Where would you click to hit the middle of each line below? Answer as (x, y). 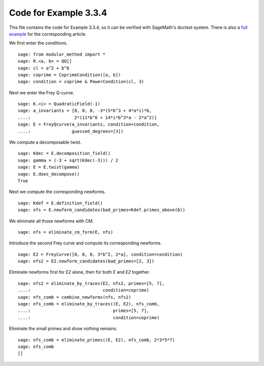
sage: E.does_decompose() (49, 174)
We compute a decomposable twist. (45, 142)
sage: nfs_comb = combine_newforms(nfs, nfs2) (75, 297)
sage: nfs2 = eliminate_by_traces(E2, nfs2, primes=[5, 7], (91, 283)
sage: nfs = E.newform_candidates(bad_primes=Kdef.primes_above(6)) (101, 210)
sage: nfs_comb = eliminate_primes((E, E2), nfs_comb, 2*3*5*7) (97, 340)
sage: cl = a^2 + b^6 (44, 68)
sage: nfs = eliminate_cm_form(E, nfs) (66, 232)
